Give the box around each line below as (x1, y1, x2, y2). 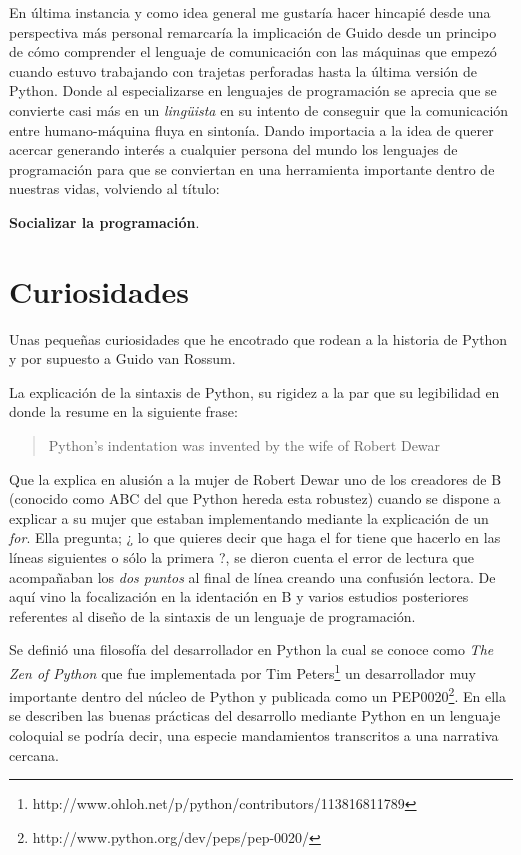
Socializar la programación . (9, 211, 200, 232)
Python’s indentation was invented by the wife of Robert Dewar (48, 435, 441, 456)
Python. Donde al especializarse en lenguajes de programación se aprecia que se (9, 80, 497, 101)
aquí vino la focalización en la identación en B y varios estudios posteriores (9, 586, 469, 607)
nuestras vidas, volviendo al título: (9, 178, 220, 199)
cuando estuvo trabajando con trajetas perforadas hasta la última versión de (9, 60, 478, 81)
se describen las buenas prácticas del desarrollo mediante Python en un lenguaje (9, 705, 501, 726)
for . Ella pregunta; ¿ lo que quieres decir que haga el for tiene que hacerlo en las (9, 527, 501, 548)
